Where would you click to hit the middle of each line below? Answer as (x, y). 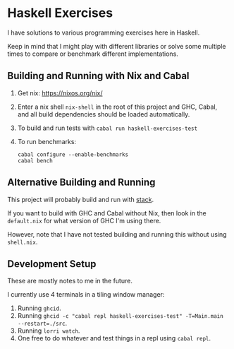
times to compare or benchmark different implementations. (93, 54)
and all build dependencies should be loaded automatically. (104, 114)
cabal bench (35, 160)
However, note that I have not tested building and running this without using (117, 234)
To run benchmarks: (47, 141)
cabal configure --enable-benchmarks (73, 154)
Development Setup (52, 264)
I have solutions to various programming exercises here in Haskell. (104, 32)
